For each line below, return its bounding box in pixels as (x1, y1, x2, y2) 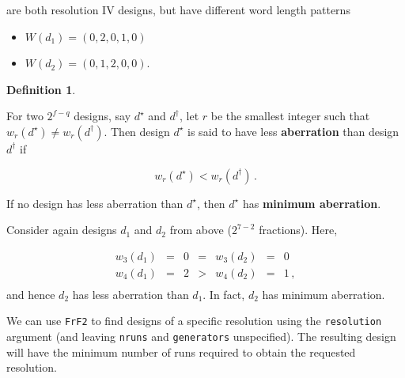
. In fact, (202, 285, 245, 302)
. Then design (104, 123, 170, 139)
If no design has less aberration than (6, 195, 184, 211)
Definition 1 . (6, 81, 76, 97)
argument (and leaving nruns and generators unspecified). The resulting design (6, 328, 396, 345)
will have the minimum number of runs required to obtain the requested (6, 343, 356, 360)
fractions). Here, (259, 221, 338, 238)
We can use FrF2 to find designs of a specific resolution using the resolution (6, 312, 382, 329)
